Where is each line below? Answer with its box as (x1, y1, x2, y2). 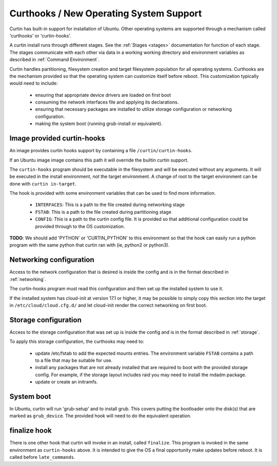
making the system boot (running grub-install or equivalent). (35, 120, 163, 127)
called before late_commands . (9, 454, 75, 460)
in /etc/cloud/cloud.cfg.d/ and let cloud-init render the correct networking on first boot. (9, 302, 207, 308)
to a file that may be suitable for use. (35, 357, 113, 363)
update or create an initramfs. (35, 379, 98, 385)
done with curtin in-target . (9, 180, 76, 187)
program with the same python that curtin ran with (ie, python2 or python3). (9, 242, 170, 248)
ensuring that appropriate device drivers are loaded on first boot (35, 92, 171, 98)
